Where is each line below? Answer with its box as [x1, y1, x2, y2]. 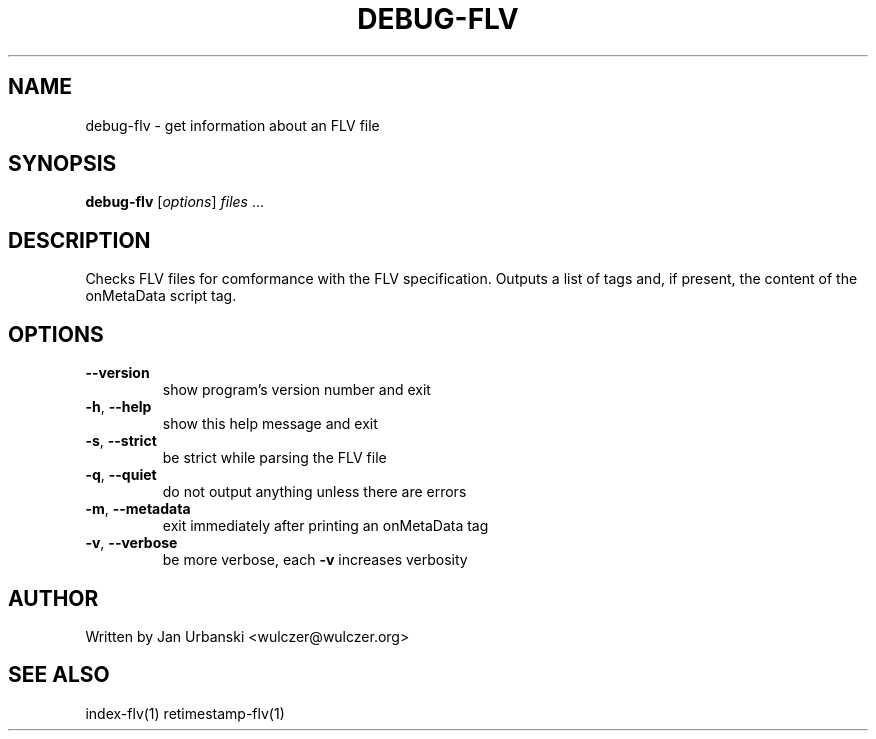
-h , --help [85, 398, 152, 416]
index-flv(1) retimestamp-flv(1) [85, 704, 285, 722]
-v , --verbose [85, 534, 178, 552]
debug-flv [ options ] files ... [85, 193, 265, 211]
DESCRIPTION [8, 227, 151, 253]
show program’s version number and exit [162, 381, 431, 399]
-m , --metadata [85, 500, 191, 518]
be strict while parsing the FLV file [162, 449, 387, 467]
